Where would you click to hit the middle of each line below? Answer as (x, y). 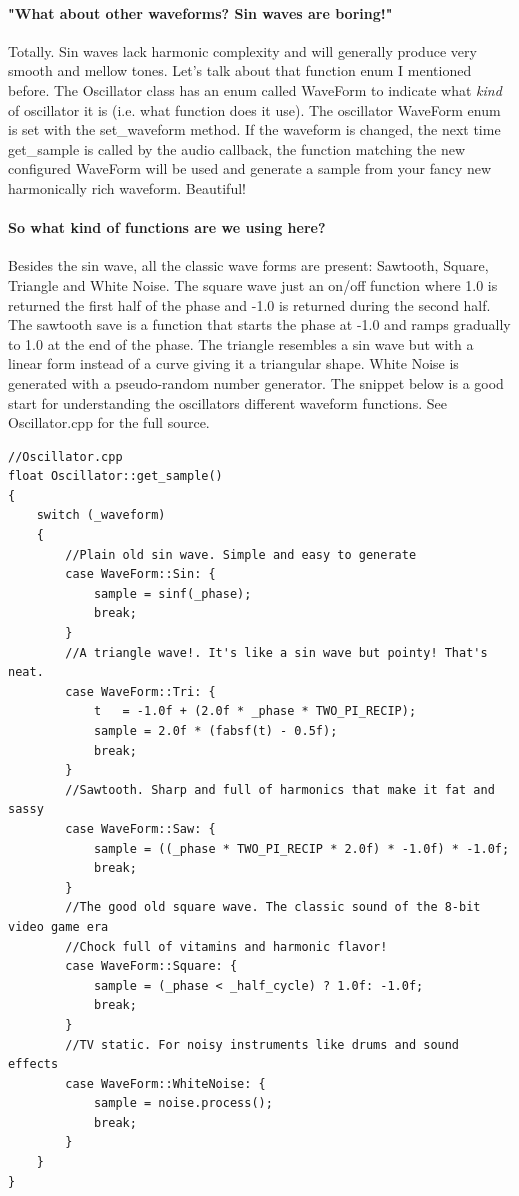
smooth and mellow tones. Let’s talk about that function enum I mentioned (240, 70)
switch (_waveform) (101, 515)
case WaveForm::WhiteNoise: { (165, 1083)
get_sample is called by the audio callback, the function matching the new (237, 148)
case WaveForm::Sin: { (140, 574)
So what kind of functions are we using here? (167, 227)
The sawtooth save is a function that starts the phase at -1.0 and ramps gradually (259, 324)
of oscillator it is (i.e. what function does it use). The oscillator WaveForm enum (254, 109)
